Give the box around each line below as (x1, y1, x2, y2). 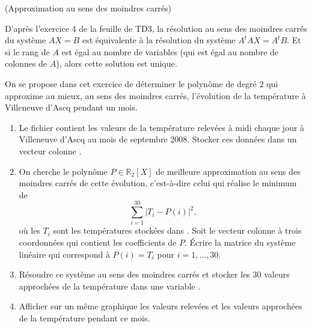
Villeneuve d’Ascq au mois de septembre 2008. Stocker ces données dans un (19, 133, 297, 145)
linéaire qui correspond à (19, 248, 110, 260)
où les (19, 224, 40, 237)
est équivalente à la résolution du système (82, 34, 236, 46)
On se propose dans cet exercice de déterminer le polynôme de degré (5, 77, 257, 90)
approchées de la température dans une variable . (19, 279, 201, 292)
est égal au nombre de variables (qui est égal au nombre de (61, 45, 279, 58)
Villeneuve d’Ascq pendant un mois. (5, 101, 138, 114)
